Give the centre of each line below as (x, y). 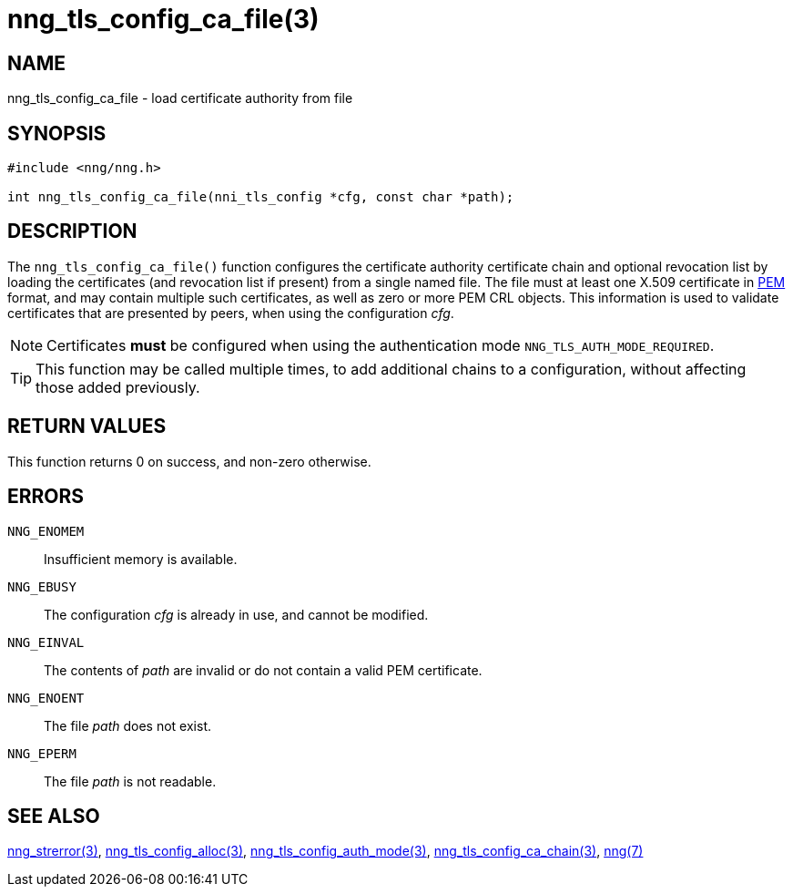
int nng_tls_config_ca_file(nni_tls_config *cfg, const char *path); (261, 197)
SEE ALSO (54, 816)
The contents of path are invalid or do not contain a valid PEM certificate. (263, 670)
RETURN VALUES (87, 426)
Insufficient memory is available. (141, 559)
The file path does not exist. (127, 725)
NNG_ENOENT (46, 698)
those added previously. (118, 387)
